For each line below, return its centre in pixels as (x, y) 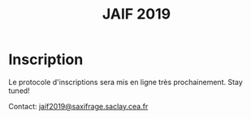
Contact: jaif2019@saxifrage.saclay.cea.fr (78, 106)
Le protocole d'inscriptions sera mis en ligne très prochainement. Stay (126, 82)
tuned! (19, 91)
